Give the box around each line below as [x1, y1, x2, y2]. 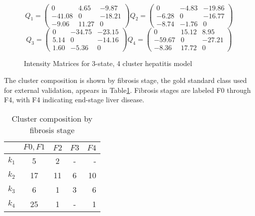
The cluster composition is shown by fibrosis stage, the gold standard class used [4, 74, 247, 85]
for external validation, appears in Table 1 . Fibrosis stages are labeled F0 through [4, 84, 251, 95]
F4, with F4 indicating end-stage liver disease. [4, 94, 145, 105]
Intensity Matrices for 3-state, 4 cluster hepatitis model [24, 58, 192, 69]
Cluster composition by [11, 112, 92, 124]
